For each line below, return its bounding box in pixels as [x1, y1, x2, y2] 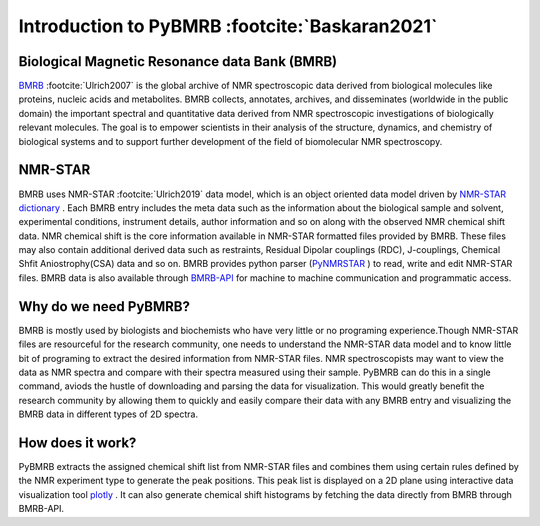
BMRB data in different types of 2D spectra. [18, 408, 199, 420]
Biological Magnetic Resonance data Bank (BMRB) [18, 53, 338, 70]
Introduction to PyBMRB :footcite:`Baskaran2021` [18, 15, 438, 37]
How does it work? [18, 434, 137, 451]
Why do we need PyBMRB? [18, 298, 190, 315]
